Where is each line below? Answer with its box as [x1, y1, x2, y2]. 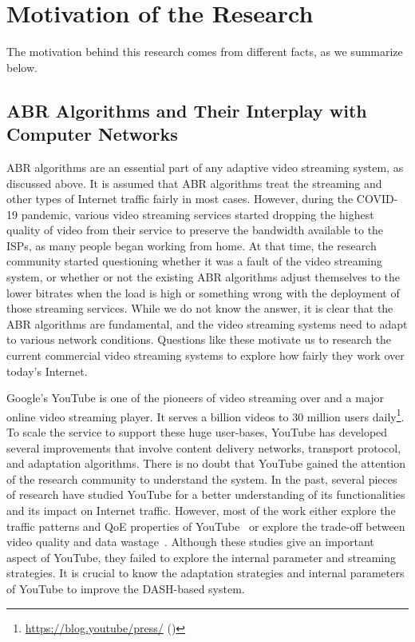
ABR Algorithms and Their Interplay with [6, 98, 367, 122]
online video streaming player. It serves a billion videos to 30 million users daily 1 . [6, 405, 405, 425]
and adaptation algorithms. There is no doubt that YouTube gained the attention [6, 455, 406, 472]
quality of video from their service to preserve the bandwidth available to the [6, 221, 384, 238]
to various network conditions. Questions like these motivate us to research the [6, 331, 392, 348]
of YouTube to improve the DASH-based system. [6, 580, 245, 596]
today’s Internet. [6, 362, 88, 379]
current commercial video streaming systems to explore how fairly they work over [6, 347, 405, 364]
